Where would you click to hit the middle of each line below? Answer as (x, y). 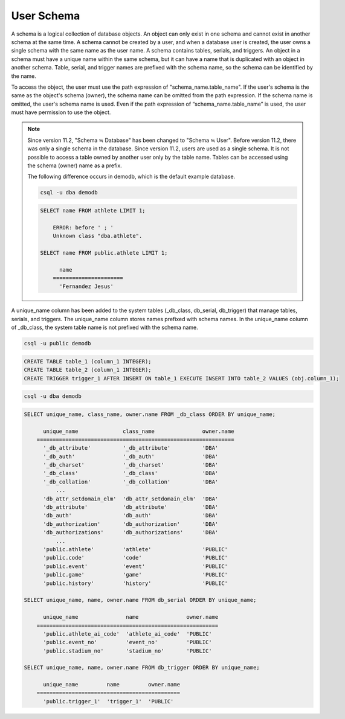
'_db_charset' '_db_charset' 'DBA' (131, 465)
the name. (24, 76)
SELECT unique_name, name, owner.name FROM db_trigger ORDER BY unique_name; (142, 668)
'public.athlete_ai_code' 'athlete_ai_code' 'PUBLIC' (127, 634)
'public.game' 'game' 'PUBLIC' (136, 575)
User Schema (46, 16)
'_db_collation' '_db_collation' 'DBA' (131, 482)
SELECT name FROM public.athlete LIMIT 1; (104, 253)
